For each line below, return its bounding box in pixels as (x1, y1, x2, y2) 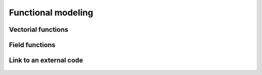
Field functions (9, 41, 56, 49)
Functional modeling (9, 7, 94, 18)
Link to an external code (9, 56, 83, 64)
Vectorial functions (9, 25, 68, 34)
